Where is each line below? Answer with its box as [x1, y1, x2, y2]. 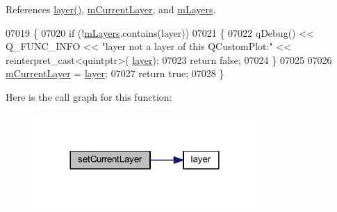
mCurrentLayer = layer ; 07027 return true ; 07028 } [6, 66, 224, 81]
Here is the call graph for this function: [6, 89, 172, 104]
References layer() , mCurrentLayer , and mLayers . [6, 2, 216, 16]
